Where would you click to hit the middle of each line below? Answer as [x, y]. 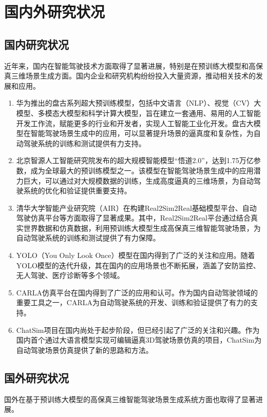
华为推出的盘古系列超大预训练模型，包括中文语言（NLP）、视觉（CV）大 [139, 103]
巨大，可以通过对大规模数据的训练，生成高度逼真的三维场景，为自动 [138, 180]
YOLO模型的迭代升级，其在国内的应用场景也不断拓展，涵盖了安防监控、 [138, 265]
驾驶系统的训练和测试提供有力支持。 [84, 143]
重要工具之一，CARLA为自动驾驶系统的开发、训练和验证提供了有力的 [133, 302]
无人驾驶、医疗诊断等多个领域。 [70, 275]
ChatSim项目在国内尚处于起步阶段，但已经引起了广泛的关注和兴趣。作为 [138, 330]
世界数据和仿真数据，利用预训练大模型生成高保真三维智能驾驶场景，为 [142, 227]
